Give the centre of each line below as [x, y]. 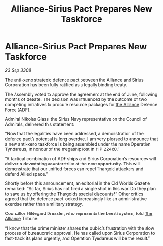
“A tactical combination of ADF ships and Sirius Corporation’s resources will [81, 158]
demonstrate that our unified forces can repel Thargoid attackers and [74, 169]
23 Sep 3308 [18, 70]
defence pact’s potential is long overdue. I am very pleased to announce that [81, 139]
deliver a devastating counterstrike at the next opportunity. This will [72, 164]
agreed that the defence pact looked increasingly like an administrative [76, 199]
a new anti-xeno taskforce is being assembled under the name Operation [78, 144]
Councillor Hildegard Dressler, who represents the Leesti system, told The [79, 213]
